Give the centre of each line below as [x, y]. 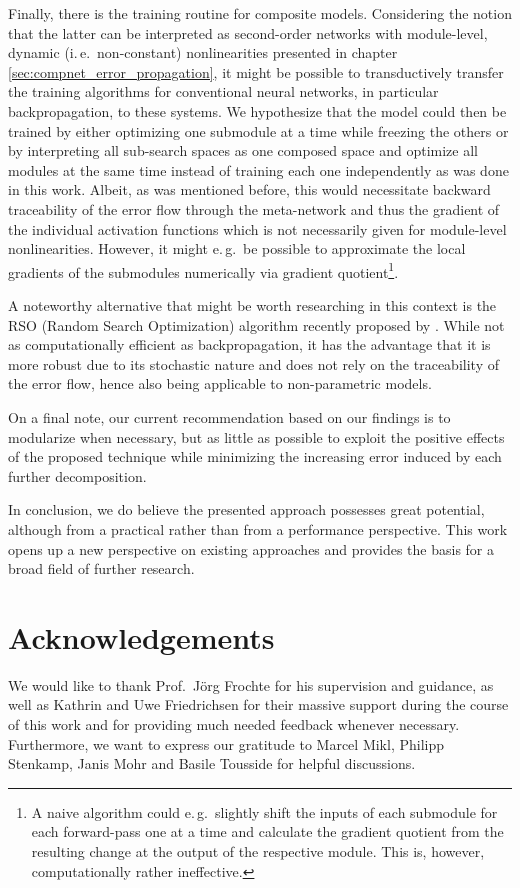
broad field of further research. [101, 568]
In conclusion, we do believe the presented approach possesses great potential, [246, 509]
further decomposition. [77, 475]
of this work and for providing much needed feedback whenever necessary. [234, 724]
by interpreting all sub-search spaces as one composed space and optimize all [243, 150]
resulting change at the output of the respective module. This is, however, [258, 850]
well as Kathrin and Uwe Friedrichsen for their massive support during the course [258, 704]
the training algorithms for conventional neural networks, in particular [223, 91]
